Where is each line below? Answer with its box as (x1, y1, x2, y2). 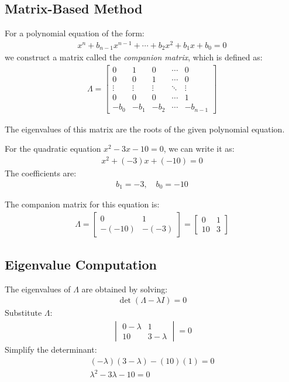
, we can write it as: (163, 142, 235, 155)
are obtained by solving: (81, 282, 168, 295)
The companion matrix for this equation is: (5, 197, 160, 210)
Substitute (5, 306, 42, 319)
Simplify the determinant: (5, 343, 97, 356)
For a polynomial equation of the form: (5, 27, 144, 39)
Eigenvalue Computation (5, 255, 157, 273)
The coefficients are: (5, 166, 77, 179)
